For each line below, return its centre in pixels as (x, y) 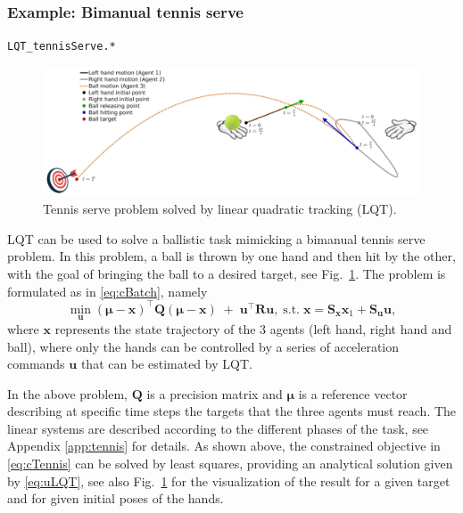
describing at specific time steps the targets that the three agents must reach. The (232, 411)
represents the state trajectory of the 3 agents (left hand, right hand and (253, 328)
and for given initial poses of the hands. (116, 498)
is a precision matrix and (215, 393)
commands (36, 364)
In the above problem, (67, 393)
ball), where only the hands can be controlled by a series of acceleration (203, 346)
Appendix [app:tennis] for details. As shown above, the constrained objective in (224, 446)
